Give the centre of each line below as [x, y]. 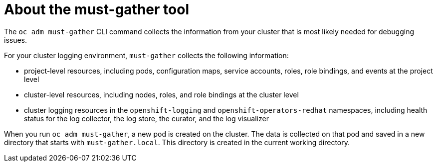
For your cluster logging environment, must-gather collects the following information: [146, 55]
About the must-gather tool [97, 9]
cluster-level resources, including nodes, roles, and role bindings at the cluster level [161, 94]
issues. [16, 40]
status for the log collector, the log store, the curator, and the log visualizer [146, 118]
